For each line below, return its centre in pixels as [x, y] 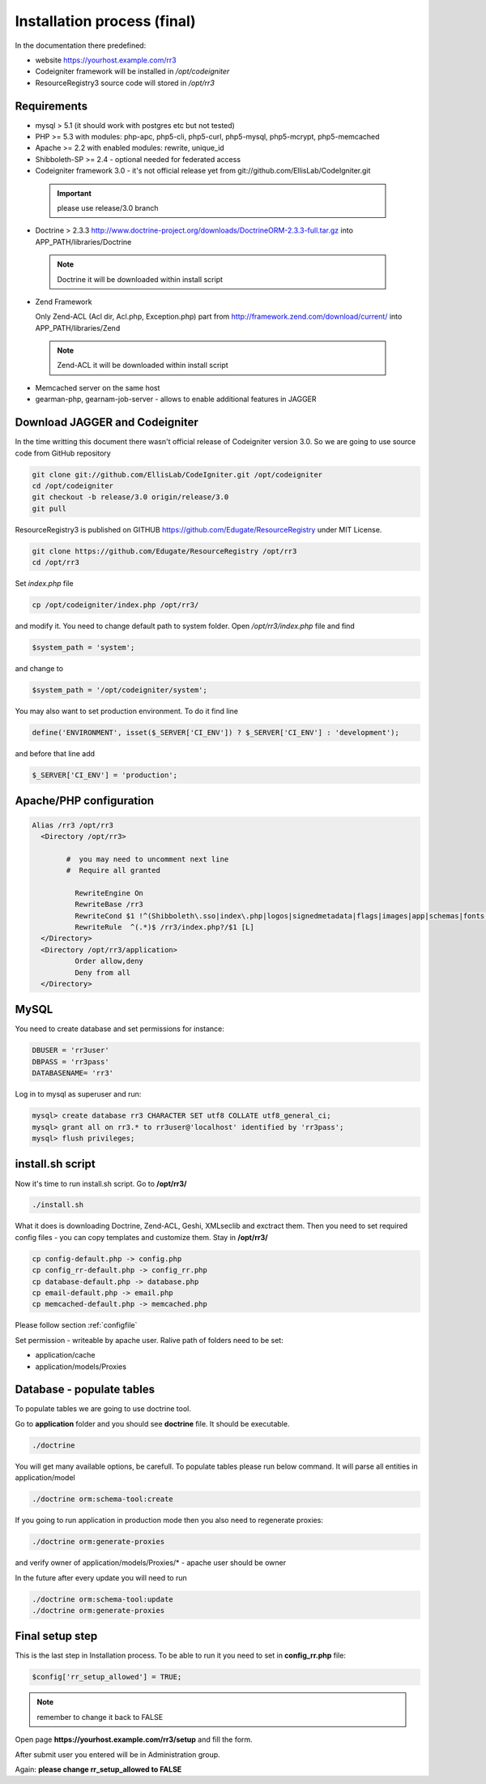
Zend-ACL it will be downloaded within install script [143, 366]
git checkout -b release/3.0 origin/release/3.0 [130, 497]
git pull [49, 508]
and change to [39, 668]
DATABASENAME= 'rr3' [72, 1073]
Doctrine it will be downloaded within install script [140, 279]
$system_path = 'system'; [83, 648]
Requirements [51, 106]
